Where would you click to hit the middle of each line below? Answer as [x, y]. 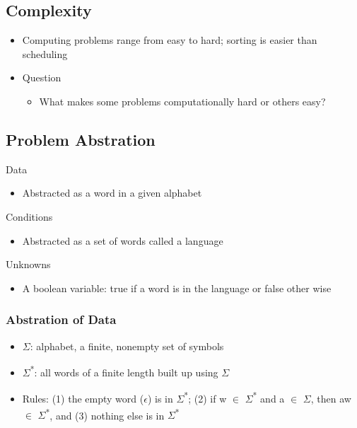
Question [42, 77]
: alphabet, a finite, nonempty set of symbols [127, 346]
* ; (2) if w [205, 398]
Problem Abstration [81, 139]
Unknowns [28, 264]
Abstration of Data [61, 319]
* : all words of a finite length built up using [124, 371]
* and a [269, 398]
